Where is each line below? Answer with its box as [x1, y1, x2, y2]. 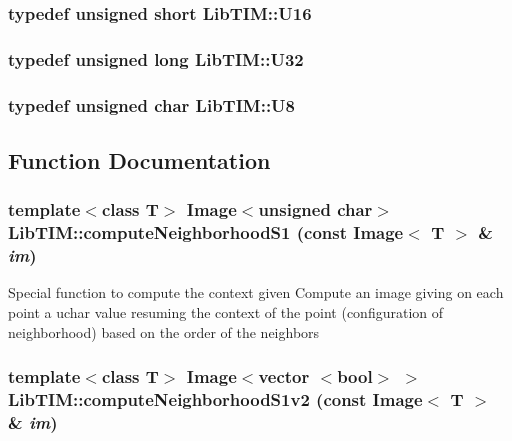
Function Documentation [8, 144, 271, 175]
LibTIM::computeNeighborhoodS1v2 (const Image [8, 387, 423, 411]
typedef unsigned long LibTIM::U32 [8, 46, 304, 71]
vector [258, 364, 310, 389]
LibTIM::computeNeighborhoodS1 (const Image [8, 220, 404, 245]
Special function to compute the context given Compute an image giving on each [8, 282, 504, 303]
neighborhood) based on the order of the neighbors [8, 321, 320, 342]
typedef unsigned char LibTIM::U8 [8, 92, 296, 117]
